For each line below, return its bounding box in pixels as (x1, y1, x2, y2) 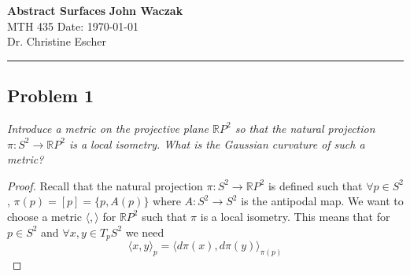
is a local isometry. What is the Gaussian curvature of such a (68, 135, 365, 152)
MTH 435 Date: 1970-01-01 (7, 17, 139, 34)
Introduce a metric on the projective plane (7, 120, 209, 136)
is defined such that (268, 177, 363, 193)
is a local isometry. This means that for (200, 208, 390, 224)
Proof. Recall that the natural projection (7, 177, 203, 193)
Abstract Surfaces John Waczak (7, 2, 183, 18)
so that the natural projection (235, 120, 375, 136)
